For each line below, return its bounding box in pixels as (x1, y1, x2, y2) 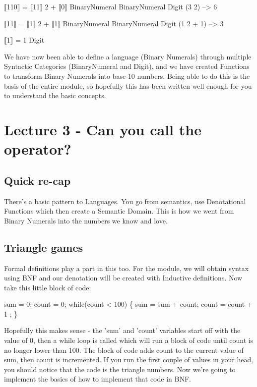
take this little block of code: (4, 282, 91, 292)
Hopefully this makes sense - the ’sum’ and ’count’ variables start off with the (4, 325, 241, 335)
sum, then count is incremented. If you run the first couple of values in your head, (4, 354, 254, 365)
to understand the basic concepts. (4, 90, 106, 101)
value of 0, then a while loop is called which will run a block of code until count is (4, 335, 254, 345)
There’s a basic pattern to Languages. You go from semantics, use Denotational (4, 196, 246, 206)
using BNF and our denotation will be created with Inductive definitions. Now (4, 273, 243, 283)
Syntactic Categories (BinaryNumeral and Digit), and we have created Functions (4, 61, 250, 71)
